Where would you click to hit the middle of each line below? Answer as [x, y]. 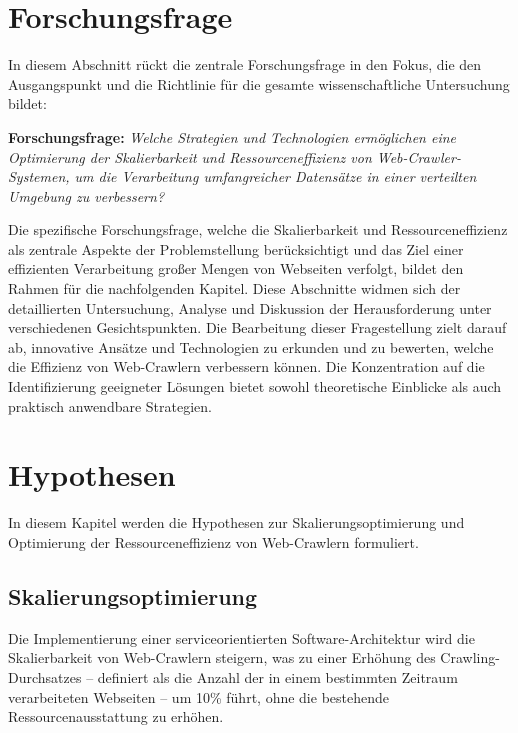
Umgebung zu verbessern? [86, 195]
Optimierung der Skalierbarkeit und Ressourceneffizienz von [190, 156]
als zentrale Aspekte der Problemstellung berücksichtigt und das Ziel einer [236, 248]
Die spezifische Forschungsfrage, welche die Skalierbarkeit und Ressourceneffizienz [258, 229]
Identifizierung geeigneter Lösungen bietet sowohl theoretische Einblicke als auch [255, 386]
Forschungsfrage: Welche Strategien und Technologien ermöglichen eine [232, 136]
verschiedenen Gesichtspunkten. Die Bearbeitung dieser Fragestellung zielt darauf [257, 327]
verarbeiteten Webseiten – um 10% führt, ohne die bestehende [198, 696]
